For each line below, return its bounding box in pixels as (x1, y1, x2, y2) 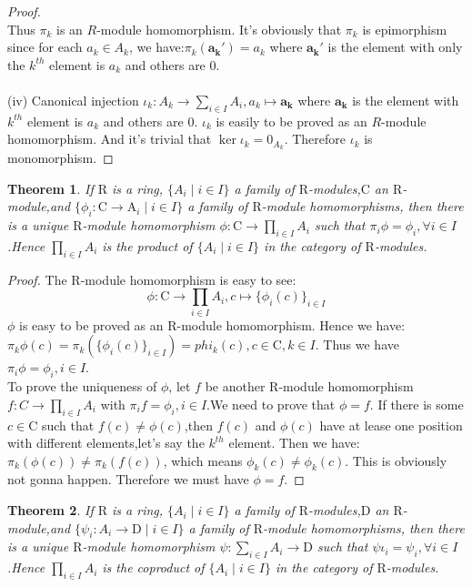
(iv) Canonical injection (7, 90, 139, 109)
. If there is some (369, 394, 464, 413)
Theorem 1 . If (7, 178, 94, 197)
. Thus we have (315, 335, 399, 354)
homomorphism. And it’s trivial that (7, 129, 212, 148)
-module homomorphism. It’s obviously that (96, 19, 342, 38)
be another (205, 377, 266, 396)
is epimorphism (362, 19, 447, 38)
